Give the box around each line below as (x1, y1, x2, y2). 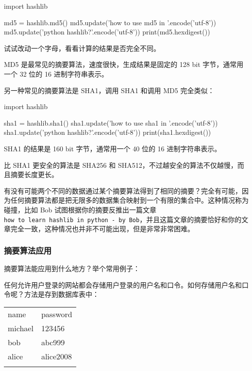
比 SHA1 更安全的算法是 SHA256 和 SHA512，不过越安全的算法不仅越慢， (4, 160, 237, 170)
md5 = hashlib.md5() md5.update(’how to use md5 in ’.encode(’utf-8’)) (4, 17, 216, 27)
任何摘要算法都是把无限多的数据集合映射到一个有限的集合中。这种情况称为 (10, 195, 249, 205)
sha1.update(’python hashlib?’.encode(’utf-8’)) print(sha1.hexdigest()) (4, 127, 211, 137)
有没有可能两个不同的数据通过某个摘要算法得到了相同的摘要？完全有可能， (4, 185, 242, 195)
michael (8, 322, 34, 334)
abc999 (41, 336, 65, 348)
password (41, 308, 72, 320)
